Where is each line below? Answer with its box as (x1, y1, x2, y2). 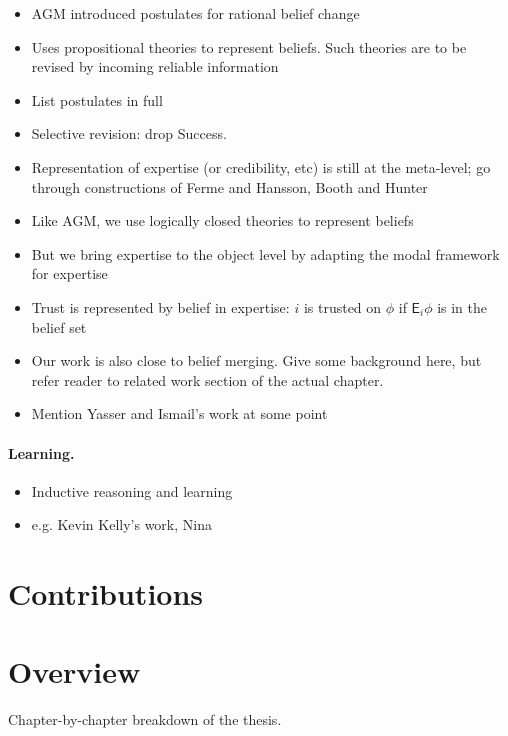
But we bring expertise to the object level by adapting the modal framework (31, 243, 500, 264)
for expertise (31, 263, 108, 284)
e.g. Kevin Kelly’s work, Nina (31, 514, 212, 535)
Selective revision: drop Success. (31, 123, 227, 144)
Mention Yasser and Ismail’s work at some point (31, 403, 328, 424)
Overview (8, 651, 141, 692)
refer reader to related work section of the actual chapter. (31, 369, 384, 390)
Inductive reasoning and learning (31, 480, 233, 501)
